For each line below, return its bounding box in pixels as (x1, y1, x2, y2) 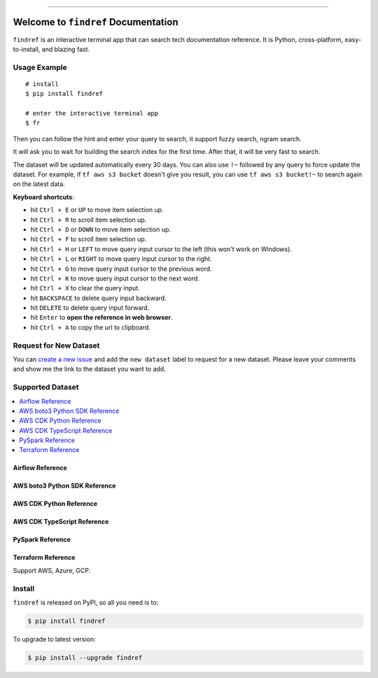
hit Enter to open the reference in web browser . (30, 313, 173, 322)
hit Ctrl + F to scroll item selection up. (30, 235, 147, 243)
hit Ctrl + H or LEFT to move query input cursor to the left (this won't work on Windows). (30, 245, 292, 253)
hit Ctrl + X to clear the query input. (30, 284, 140, 292)
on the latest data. (13, 180, 66, 188)
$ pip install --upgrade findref (27, 654, 143, 661)
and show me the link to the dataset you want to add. (13, 365, 166, 374)
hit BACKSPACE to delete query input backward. (30, 294, 167, 302)
